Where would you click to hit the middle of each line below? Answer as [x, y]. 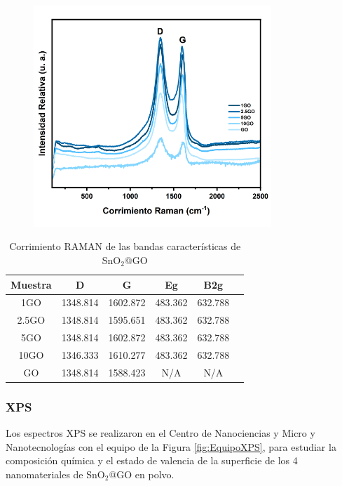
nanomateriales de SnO [55, 474]
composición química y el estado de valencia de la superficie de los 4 [152, 460]
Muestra [31, 284]
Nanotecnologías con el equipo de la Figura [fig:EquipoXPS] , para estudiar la [171, 446]
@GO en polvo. [142, 474]
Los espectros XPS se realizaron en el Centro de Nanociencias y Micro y [160, 433]
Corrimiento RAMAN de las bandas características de [125, 246]
